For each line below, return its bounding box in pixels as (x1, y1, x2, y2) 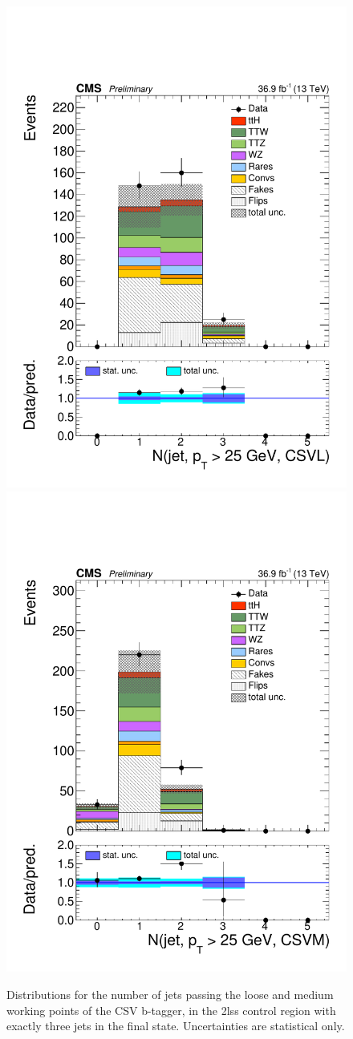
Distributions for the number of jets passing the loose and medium (6, 986, 334, 1003)
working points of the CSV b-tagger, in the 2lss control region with (6, 1001, 336, 1018)
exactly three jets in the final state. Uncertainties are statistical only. (6, 1017, 345, 1034)
